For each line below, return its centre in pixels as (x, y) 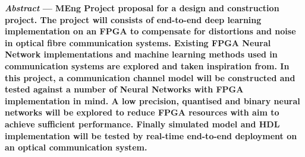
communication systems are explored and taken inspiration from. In (147, 65)
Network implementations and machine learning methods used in (141, 54)
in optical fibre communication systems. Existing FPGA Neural (138, 42)
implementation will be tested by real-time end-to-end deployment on (151, 135)
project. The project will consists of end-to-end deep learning (133, 19)
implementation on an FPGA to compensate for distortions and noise (150, 31)
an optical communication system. (76, 147)
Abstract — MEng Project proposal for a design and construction (142, 8)
